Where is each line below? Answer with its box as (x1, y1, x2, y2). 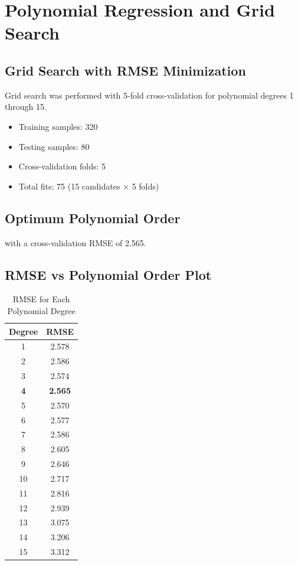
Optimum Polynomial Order (5, 208, 181, 227)
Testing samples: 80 (18, 140, 90, 152)
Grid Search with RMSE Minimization (5, 61, 246, 79)
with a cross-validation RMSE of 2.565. (5, 236, 146, 249)
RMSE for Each (12, 293, 70, 305)
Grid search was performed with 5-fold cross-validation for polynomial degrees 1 (5, 89, 294, 101)
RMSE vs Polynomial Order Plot (5, 265, 212, 283)
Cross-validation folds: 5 (18, 160, 106, 172)
